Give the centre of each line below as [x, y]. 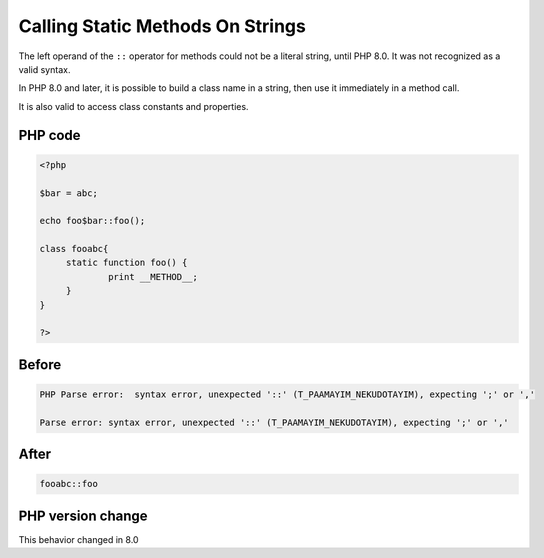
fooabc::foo [69, 484]
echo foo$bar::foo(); [92, 221]
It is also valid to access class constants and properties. [133, 106]
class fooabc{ [74, 249]
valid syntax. [44, 69]
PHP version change [83, 515]
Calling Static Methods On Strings [162, 26]
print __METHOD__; [153, 276]
